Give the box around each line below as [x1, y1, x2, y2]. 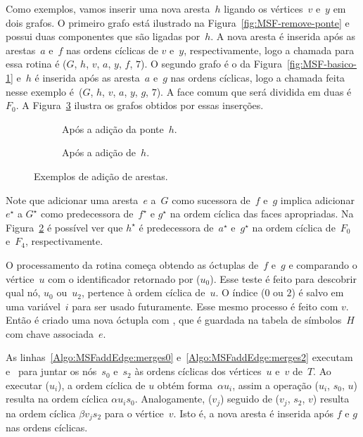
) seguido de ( [219, 391, 280, 406]
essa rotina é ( [6, 56, 67, 71]
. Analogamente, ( [134, 391, 212, 406]
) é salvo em [291, 285, 344, 300]
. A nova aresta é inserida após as [210, 29, 355, 44]
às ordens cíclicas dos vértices [134, 364, 262, 379]
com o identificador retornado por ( [48, 271, 200, 286]
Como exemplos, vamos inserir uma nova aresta [6, 1, 210, 15]
